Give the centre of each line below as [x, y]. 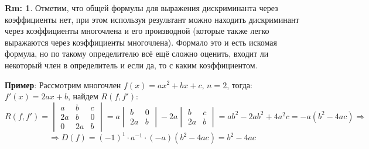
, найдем [83, 96]
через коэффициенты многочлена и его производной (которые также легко [137, 31]
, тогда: [240, 84]
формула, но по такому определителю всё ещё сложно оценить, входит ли [137, 53]
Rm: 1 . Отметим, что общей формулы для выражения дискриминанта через [141, 8]
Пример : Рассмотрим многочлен [63, 84]
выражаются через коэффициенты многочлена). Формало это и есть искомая [141, 42]
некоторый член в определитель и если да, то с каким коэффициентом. [131, 65]
